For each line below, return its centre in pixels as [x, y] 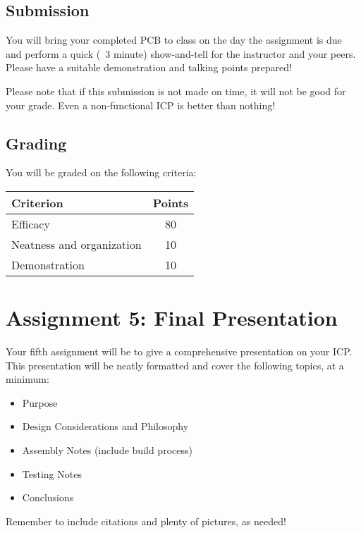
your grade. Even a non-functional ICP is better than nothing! [141, 105]
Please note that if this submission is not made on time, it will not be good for [176, 91]
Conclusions [48, 497]
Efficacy [31, 223]
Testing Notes [52, 473]
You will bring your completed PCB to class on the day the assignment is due [174, 40]
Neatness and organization [77, 244]
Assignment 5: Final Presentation [172, 318]
